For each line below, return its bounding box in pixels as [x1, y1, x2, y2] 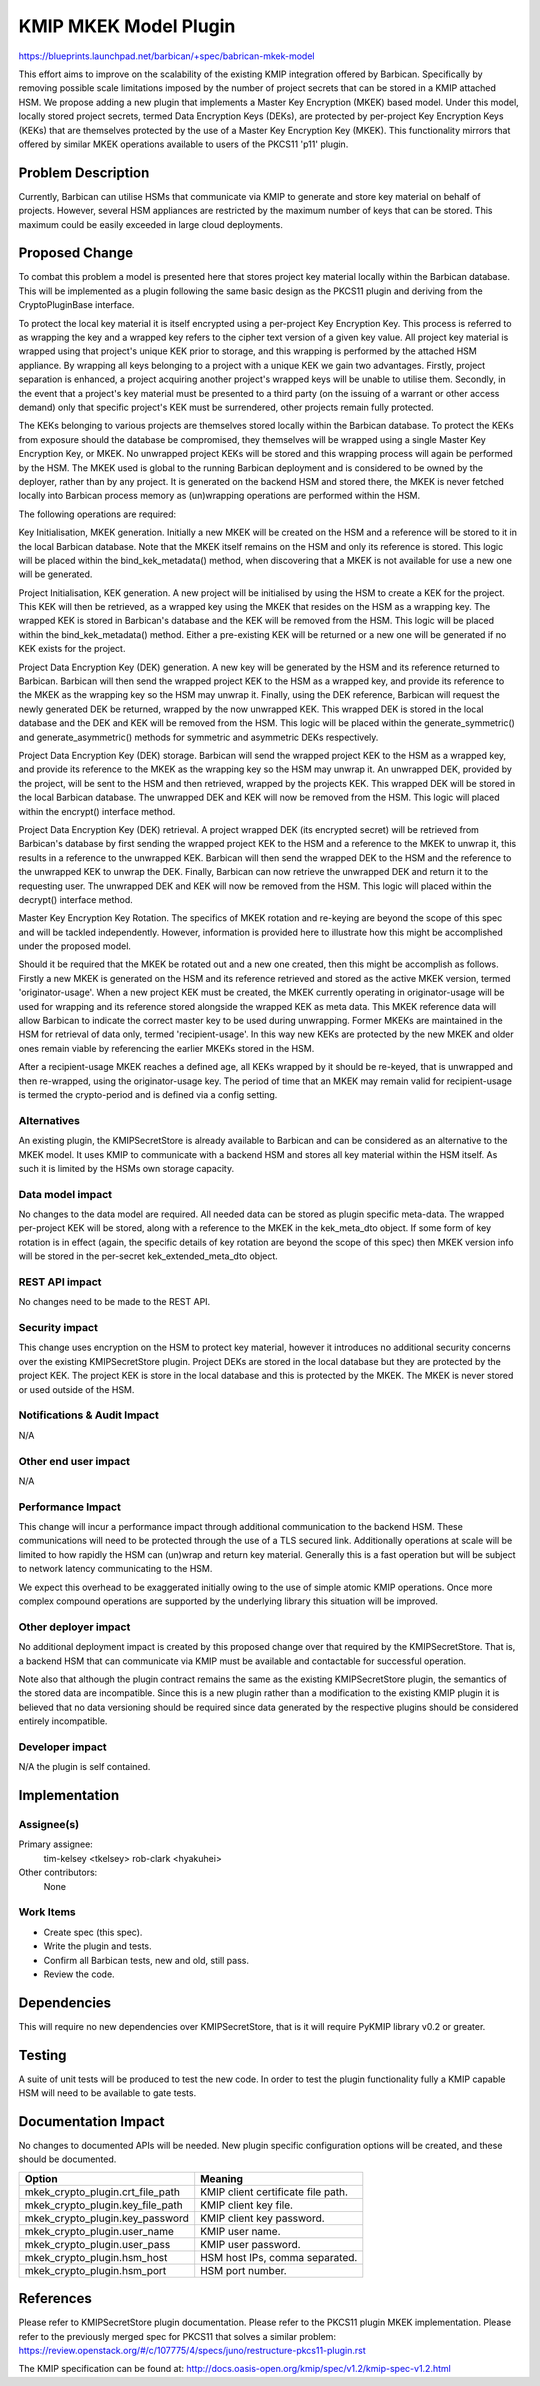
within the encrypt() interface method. [18, 805, 176, 817]
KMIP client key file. [200, 2198, 294, 2212]
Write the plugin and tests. [43, 1940, 152, 1952]
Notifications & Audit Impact [18, 1408, 159, 1422]
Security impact [18, 1321, 99, 1335]
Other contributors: [18, 1866, 98, 1879]
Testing [18, 2046, 67, 2064]
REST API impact [18, 1275, 102, 1289]
